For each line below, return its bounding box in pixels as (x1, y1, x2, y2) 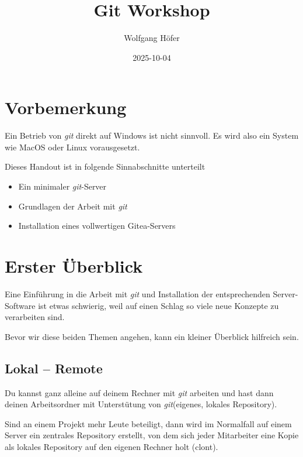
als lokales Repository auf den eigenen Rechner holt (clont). (5, 440, 218, 452)
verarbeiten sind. (5, 311, 65, 323)
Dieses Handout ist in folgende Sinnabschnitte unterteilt (5, 160, 206, 173)
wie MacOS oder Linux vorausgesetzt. (5, 140, 140, 153)
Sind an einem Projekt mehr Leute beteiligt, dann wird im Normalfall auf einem (5, 417, 292, 429)
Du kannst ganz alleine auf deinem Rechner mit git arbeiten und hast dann (5, 386, 274, 398)
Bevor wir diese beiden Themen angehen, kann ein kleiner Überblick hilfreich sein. (5, 330, 299, 342)
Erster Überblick (5, 254, 143, 277)
